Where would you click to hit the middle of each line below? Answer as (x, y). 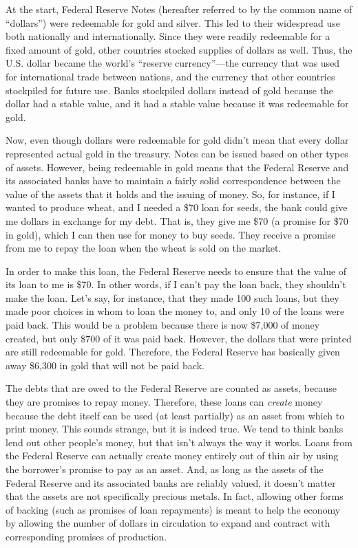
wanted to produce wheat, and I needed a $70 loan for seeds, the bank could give (177, 207)
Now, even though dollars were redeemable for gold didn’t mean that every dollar (177, 140)
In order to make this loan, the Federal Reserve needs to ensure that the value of (176, 271)
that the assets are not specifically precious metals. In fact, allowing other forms (175, 496)
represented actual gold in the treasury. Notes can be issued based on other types (177, 153)
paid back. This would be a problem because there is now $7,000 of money (163, 325)
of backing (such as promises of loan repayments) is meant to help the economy (173, 509)
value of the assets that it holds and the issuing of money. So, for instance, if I (170, 194)
